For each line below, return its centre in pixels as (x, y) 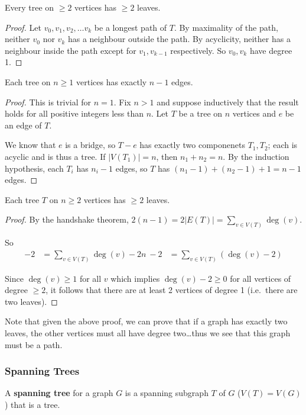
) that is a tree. (32, 405)
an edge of (23, 125)
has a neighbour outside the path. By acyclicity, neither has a (179, 39)
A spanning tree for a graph (59, 393)
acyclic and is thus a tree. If (55, 156)
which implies (135, 278)
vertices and (254, 113)
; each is (283, 145)
